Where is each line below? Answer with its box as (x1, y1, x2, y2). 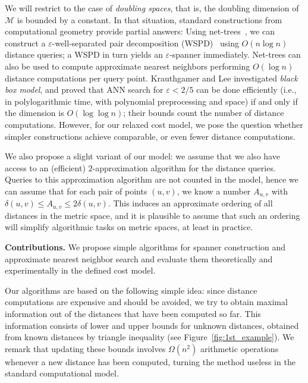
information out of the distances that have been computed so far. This (5, 307, 261, 319)
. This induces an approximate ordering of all (108, 197, 273, 209)
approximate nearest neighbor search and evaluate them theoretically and (5, 252, 273, 265)
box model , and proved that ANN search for (5, 83, 164, 96)
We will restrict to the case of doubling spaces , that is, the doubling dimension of (5, 2, 299, 14)
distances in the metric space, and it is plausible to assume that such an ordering (5, 209, 300, 221)
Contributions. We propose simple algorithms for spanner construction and (5, 241, 286, 253)
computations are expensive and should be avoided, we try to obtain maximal (5, 296, 288, 308)
